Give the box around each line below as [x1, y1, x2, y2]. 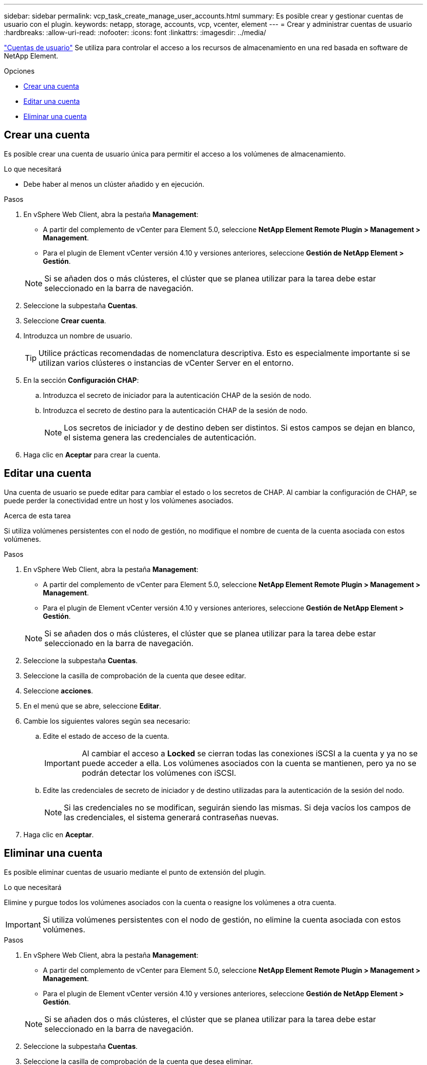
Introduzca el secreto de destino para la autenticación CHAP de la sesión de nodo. [43, 406, 308, 414]
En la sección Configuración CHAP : [23, 375, 139, 384]
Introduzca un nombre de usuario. [23, 331, 133, 340]
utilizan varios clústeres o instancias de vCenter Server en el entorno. [39, 357, 294, 368]
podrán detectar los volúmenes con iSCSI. [81, 768, 236, 778]
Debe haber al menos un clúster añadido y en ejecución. [23, 179, 205, 188]
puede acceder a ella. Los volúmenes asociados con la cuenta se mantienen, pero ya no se [81, 758, 417, 768]
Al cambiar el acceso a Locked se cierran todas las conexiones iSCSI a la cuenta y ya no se [81, 748, 418, 758]
